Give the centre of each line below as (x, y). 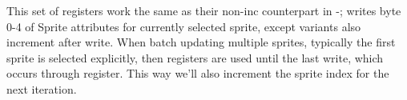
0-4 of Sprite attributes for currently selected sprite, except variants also (184, 26)
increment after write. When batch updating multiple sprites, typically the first (201, 42)
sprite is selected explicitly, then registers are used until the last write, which (195, 57)
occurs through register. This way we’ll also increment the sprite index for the (198, 73)
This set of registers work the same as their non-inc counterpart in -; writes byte (204, 10)
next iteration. (42, 88)
